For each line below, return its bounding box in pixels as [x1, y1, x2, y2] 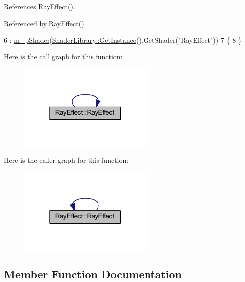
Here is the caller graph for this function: [4, 155, 129, 165]
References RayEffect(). [4, 1, 75, 11]
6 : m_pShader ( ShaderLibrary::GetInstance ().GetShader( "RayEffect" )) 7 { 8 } [4, 35, 242, 45]
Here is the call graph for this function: [4, 51, 123, 61]
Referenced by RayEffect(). [4, 18, 86, 28]
